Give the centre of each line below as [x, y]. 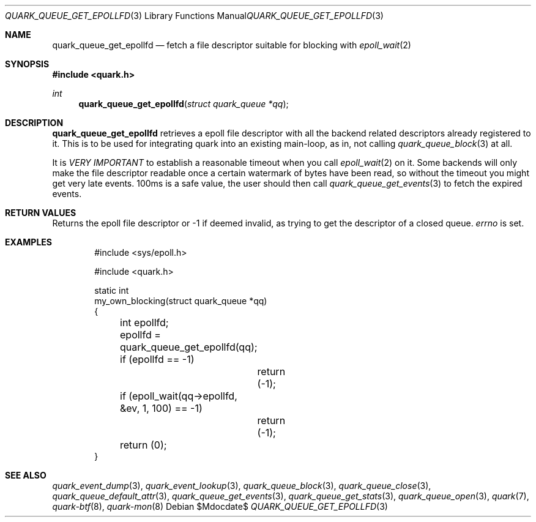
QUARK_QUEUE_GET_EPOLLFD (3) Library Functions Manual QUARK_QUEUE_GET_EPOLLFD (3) [194, 16]
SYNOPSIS [27, 64]
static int [112, 290]
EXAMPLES [28, 242]
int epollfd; [144, 323]
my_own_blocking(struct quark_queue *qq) [181, 301]
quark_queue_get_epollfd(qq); [189, 347]
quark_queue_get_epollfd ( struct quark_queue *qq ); [184, 104]
